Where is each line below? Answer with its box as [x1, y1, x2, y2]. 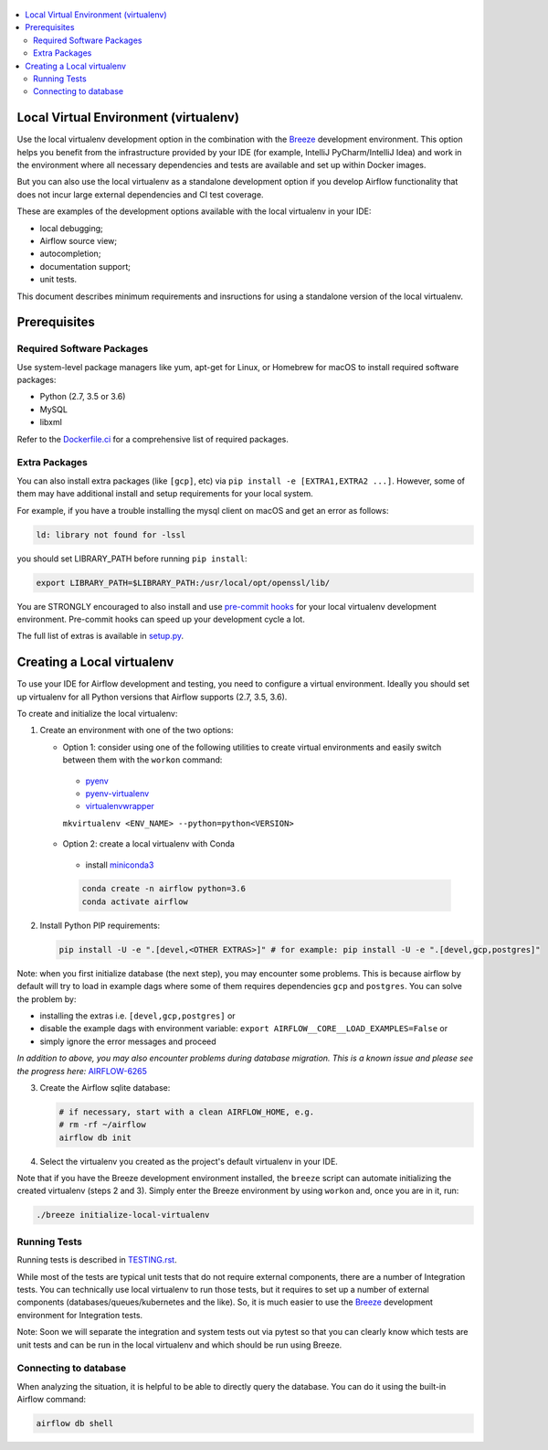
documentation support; [39, 261, 132, 272]
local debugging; [39, 222, 104, 233]
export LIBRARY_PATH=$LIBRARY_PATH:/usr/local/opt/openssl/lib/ [36, 577, 331, 588]
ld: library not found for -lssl [36, 529, 186, 539]
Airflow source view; [39, 235, 118, 246]
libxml [39, 417, 63, 428]
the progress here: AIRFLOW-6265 [16, 1065, 148, 1076]
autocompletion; [39, 248, 101, 260]
